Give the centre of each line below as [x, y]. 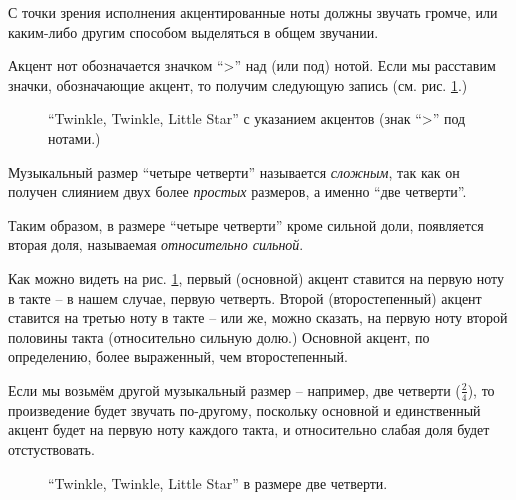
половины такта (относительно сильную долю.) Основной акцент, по [219, 336]
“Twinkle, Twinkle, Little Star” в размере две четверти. [218, 482]
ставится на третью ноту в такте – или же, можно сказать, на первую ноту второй [258, 317]
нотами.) [74, 137]
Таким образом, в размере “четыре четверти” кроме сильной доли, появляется [246, 224]
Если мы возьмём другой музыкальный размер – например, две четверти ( [234, 389]
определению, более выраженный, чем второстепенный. [178, 356]
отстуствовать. [51, 448]
